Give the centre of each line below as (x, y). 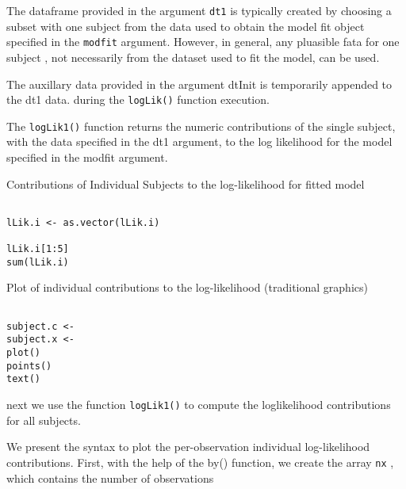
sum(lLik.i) (38, 262)
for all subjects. (44, 420)
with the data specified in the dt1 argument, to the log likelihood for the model (199, 141)
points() (29, 366)
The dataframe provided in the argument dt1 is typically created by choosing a (199, 10)
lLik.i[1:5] (38, 249)
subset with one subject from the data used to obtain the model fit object (186, 26)
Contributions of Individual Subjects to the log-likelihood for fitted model (186, 183)
